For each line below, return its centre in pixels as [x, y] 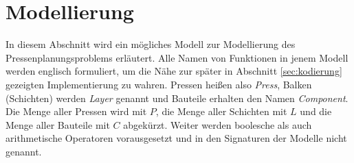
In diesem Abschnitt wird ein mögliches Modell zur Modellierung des [151, 44]
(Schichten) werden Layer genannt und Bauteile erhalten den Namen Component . [177, 98]
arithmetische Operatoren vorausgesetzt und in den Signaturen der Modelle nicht [176, 138]
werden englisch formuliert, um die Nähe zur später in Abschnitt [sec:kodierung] [174, 71]
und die [316, 111]
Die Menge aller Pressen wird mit [76, 111]
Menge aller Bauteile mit [58, 124]
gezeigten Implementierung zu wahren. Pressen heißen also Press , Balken [159, 84]
